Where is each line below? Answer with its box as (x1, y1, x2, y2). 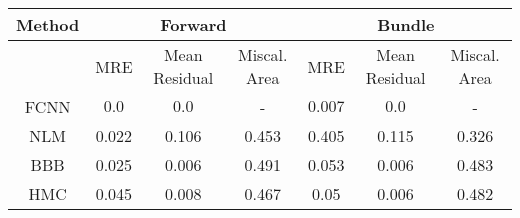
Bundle (377, 13, 435, 36)
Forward (160, 13, 227, 36)
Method (16, 13, 80, 36)
